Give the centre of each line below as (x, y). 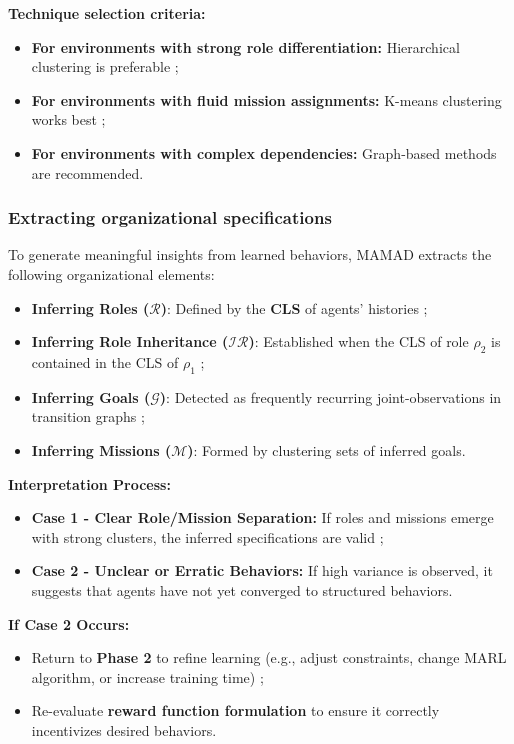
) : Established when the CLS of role (358, 341)
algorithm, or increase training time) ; (147, 676)
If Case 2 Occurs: (69, 623)
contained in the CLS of (105, 361)
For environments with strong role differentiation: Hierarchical (245, 46)
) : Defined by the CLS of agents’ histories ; (294, 307)
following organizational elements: (111, 273)
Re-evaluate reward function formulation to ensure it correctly (235, 710)
